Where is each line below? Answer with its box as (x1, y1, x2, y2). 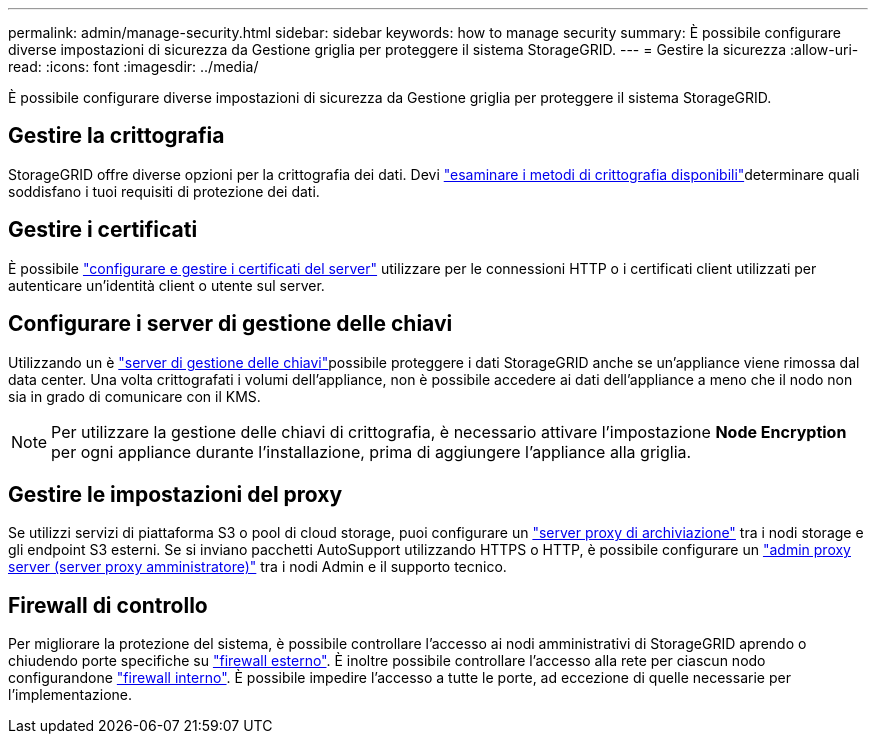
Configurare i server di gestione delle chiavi (8, 311, 453, 337)
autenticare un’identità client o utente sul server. (8, 276, 325, 294)
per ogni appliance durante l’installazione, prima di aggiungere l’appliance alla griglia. (51, 441, 692, 462)
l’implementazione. (8, 686, 133, 704)
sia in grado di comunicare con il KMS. (8, 387, 261, 405)
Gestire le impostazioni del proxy (8, 481, 343, 507)
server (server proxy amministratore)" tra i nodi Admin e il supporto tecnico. (8, 558, 507, 576)
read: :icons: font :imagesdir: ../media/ (8, 58, 259, 75)
